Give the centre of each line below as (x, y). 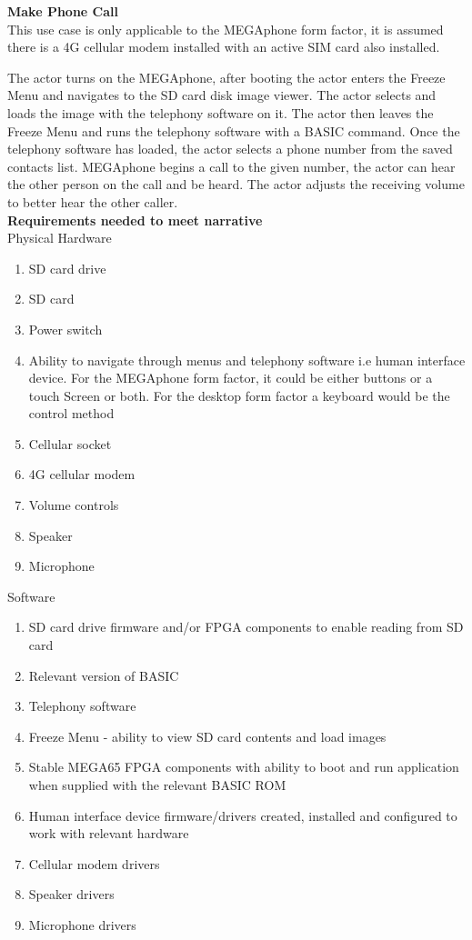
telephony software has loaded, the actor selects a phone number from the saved (230, 149)
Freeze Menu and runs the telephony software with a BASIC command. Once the (234, 130)
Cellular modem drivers (94, 863)
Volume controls (74, 505)
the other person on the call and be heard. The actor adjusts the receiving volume (236, 184)
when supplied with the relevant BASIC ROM (157, 785)
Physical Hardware (60, 238)
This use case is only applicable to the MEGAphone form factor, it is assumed (226, 29)
